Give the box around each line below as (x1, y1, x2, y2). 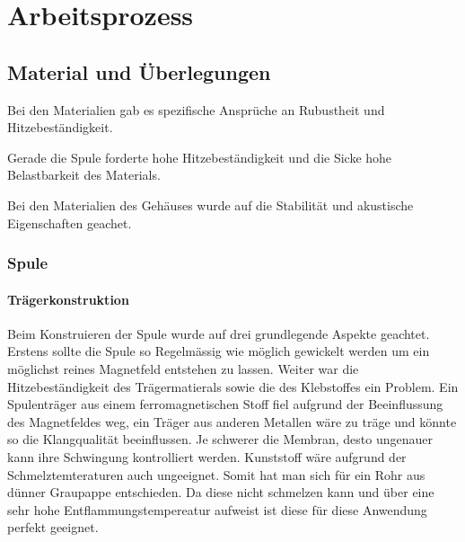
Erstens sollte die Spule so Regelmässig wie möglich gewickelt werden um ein (7, 342, 430, 360)
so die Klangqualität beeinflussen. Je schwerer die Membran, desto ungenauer (7, 430, 434, 449)
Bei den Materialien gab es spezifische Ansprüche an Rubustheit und (7, 100, 385, 119)
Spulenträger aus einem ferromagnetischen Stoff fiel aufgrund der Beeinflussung (7, 395, 443, 413)
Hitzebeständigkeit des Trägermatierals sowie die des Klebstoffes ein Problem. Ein (7, 377, 459, 395)
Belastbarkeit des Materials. (7, 165, 161, 184)
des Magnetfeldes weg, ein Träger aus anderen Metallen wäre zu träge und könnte (7, 412, 457, 431)
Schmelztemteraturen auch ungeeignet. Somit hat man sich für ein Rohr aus (7, 465, 426, 484)
